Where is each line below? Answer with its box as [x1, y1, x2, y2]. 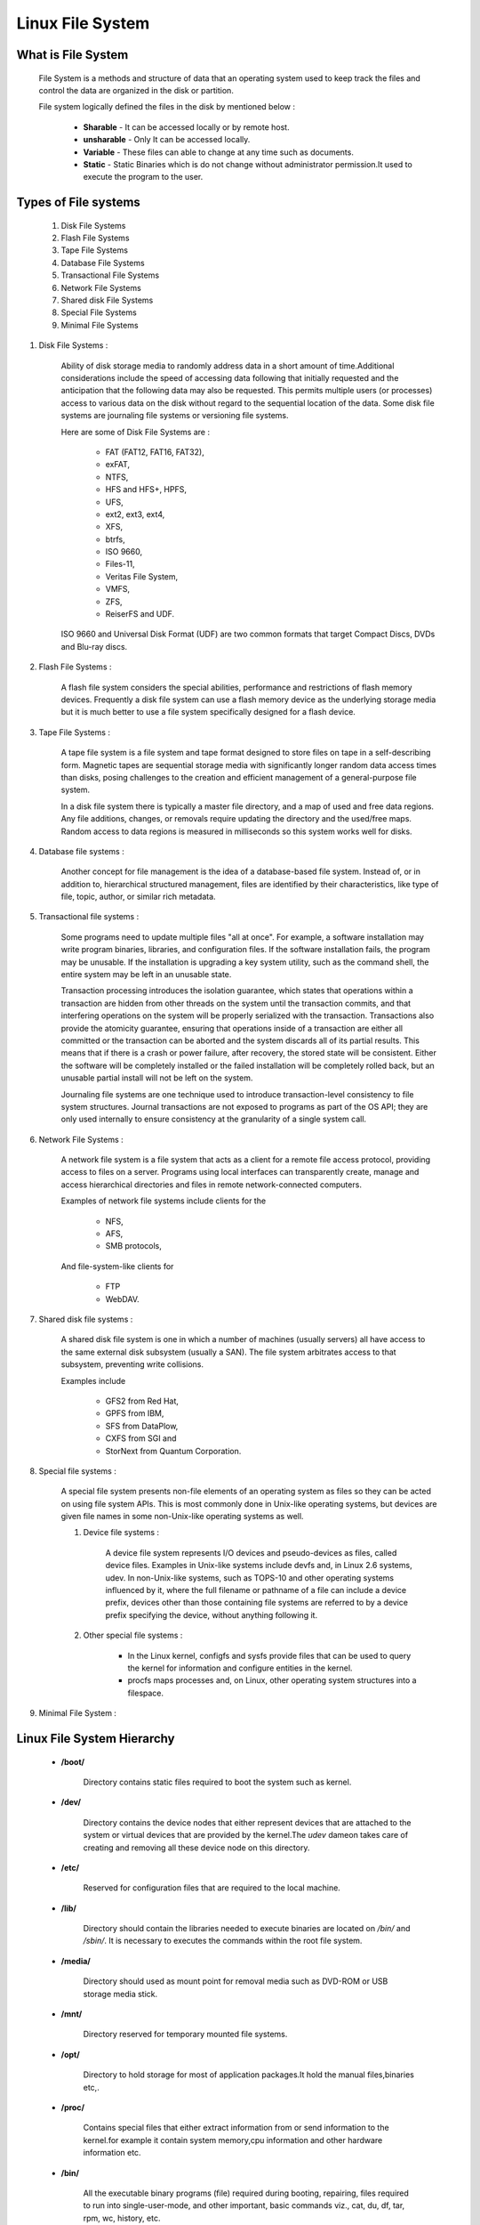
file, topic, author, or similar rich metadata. [60, 891, 217, 902]
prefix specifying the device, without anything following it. [105, 1609, 318, 1620]
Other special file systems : [83, 1630, 183, 1641]
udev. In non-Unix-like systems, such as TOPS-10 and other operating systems [105, 1572, 395, 1583]
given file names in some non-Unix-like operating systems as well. [60, 1511, 304, 1522]
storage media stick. [83, 1988, 158, 1999]
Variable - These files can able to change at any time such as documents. [83, 147, 355, 158]
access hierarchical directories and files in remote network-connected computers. [60, 1179, 362, 1190]
